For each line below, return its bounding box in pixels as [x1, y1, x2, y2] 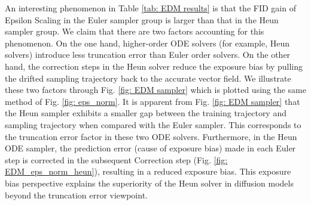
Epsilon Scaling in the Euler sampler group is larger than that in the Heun [5, 13, 279, 26]
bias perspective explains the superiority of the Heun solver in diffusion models [5, 176, 294, 189]
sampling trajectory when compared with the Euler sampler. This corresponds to [5, 118, 301, 131]
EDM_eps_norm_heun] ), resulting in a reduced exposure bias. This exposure [5, 165, 291, 178]
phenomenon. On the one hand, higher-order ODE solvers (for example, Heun [5, 36, 289, 49]
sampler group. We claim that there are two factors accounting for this [5, 25, 264, 38]
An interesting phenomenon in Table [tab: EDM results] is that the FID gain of [5, 2, 296, 14]
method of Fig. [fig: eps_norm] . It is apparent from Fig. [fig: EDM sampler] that [5, 95, 300, 107]
